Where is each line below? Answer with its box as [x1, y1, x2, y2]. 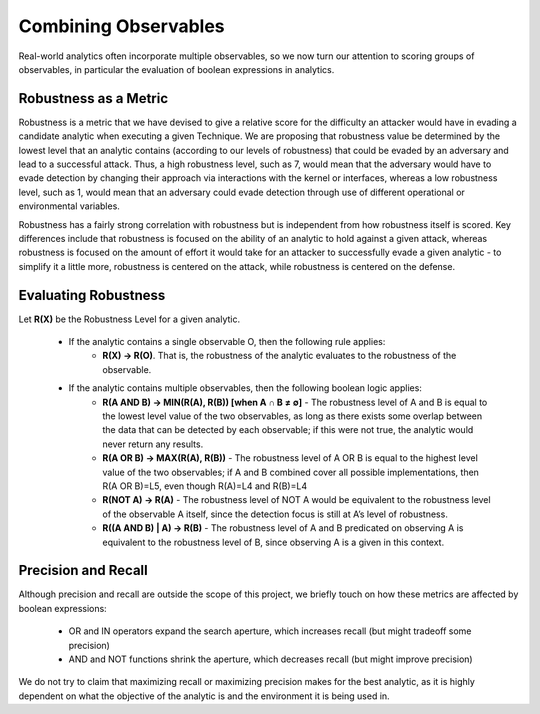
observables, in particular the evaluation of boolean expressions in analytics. [18, 63, 335, 75]
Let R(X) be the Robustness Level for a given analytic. [18, 313, 240, 325]
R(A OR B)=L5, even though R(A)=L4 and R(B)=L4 [102, 480, 308, 492]
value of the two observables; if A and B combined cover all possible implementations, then [102, 466, 480, 478]
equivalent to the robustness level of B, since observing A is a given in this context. [102, 536, 445, 548]
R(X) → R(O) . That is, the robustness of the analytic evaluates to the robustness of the [102, 350, 457, 362]
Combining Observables [18, 15, 225, 37]
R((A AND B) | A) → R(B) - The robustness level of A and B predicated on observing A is [102, 522, 464, 534]
